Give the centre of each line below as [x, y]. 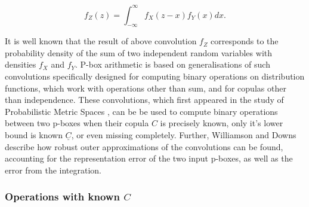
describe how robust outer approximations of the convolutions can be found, [144, 146]
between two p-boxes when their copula [77, 123]
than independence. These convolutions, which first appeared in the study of [144, 100]
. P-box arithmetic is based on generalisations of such [172, 64]
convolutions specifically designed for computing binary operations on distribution [155, 76]
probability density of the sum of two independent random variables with [138, 52]
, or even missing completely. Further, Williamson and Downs [184, 135]
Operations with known [62, 197]
